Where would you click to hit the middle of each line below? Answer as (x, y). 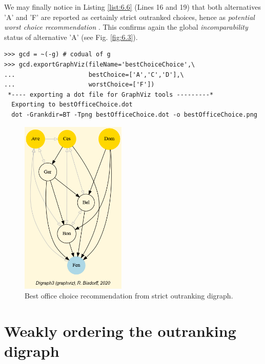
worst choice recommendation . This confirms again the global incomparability (126, 27)
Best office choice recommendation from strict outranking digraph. (129, 296)
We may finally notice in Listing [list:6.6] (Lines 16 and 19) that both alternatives (132, 7)
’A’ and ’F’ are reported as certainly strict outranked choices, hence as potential (129, 17)
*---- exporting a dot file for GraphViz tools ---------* (111, 94)
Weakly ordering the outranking (120, 330)
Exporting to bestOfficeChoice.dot (72, 105)
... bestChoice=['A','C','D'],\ (94, 74)
